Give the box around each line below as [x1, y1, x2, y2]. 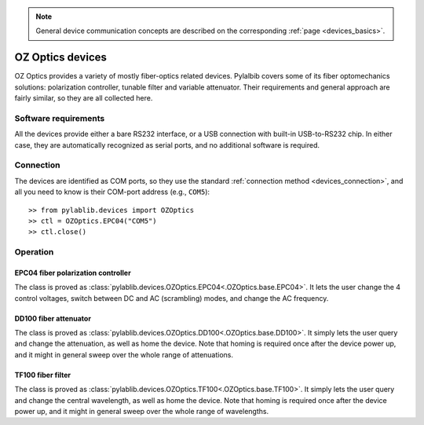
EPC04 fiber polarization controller [14, 268, 131, 277]
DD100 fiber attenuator [14, 313, 92, 323]
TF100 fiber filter [14, 370, 71, 379]
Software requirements [14, 112, 105, 123]
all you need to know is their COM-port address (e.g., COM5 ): [14, 187, 210, 196]
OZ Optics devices [14, 51, 108, 64]
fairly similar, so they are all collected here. [14, 93, 153, 103]
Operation [14, 247, 54, 258]
